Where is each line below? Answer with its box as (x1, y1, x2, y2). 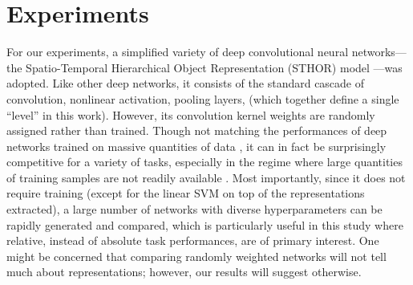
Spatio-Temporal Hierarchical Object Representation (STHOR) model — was (26, 59, 403, 75)
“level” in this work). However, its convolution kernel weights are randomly (6, 106, 375, 123)
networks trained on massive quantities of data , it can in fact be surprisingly (6, 137, 387, 154)
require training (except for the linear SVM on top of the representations (6, 185, 365, 202)
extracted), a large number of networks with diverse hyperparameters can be (6, 201, 383, 218)
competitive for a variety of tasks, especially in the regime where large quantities (6, 153, 403, 170)
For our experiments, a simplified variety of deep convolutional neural (6, 43, 349, 60)
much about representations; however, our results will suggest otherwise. (6, 263, 362, 280)
